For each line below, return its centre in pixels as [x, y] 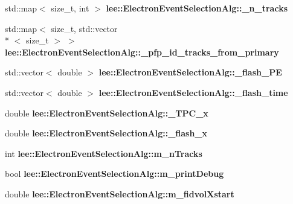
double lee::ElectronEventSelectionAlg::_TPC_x [107, 113]
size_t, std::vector [84, 28]
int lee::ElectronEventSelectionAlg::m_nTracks [104, 153]
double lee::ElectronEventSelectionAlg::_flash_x [106, 133]
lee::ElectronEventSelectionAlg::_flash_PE [190, 72]
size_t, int [70, 8]
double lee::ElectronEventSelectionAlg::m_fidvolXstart [120, 193]
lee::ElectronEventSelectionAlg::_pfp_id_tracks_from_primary [142, 52]
